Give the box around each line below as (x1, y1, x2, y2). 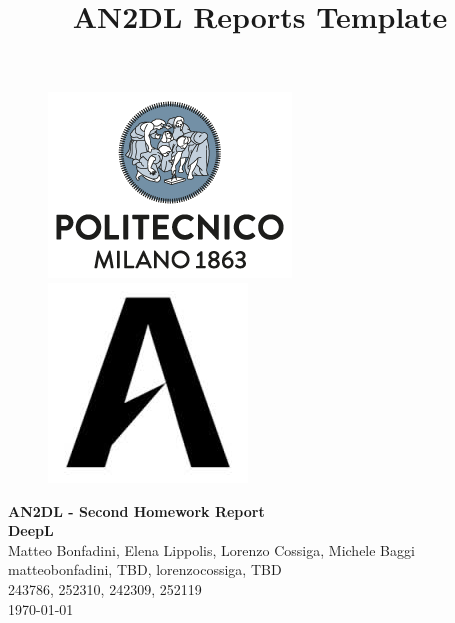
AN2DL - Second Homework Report (8, 500, 265, 521)
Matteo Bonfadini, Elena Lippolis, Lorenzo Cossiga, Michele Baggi (8, 539, 415, 560)
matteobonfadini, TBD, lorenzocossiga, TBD (8, 559, 282, 580)
